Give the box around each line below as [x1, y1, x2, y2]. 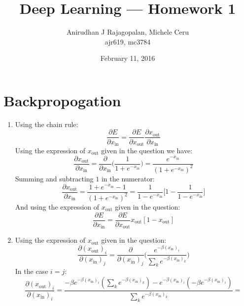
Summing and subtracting [15, 173, 94, 183]
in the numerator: [101, 173, 155, 183]
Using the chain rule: [15, 119, 78, 129]
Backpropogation [3, 90, 121, 110]
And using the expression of [15, 201, 100, 212]
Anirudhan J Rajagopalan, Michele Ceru [66, 27, 189, 37]
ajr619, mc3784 [105, 36, 151, 46]
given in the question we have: [101, 145, 193, 155]
